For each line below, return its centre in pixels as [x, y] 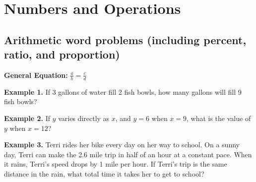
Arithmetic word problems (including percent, [125, 39]
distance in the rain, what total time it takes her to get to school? [104, 173]
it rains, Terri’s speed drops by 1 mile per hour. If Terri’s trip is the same [116, 164]
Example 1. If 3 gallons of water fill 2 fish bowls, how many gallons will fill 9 [123, 91]
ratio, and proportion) [62, 54]
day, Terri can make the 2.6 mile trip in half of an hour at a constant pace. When [128, 154]
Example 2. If [27, 118]
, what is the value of [219, 118]
